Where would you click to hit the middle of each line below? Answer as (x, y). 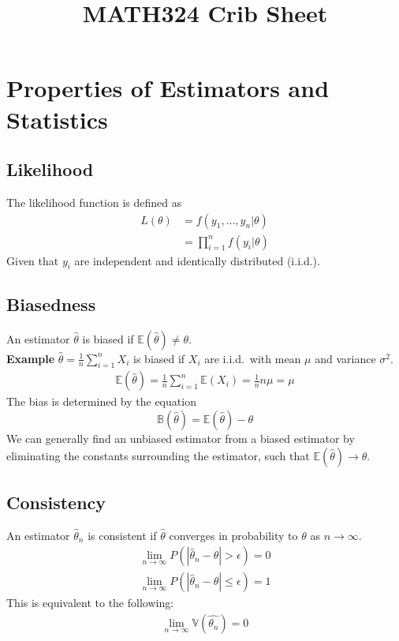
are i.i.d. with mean (253, 358)
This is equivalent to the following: (90, 603)
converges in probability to (233, 535)
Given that (33, 260)
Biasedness (51, 304)
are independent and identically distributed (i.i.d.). (197, 260)
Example (31, 358)
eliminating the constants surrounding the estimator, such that (158, 455)
